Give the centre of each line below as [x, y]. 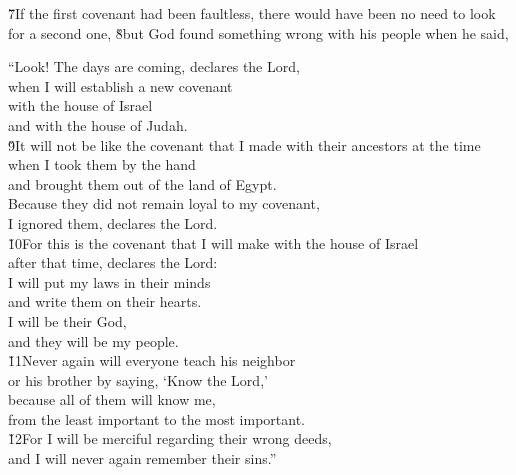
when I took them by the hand [102, 164]
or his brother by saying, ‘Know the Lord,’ [138, 379]
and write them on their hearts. [105, 301]
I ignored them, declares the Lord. [113, 222]
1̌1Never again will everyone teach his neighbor [152, 360]
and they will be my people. [93, 340]
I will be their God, [67, 320]
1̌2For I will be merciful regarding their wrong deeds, [170, 438]
